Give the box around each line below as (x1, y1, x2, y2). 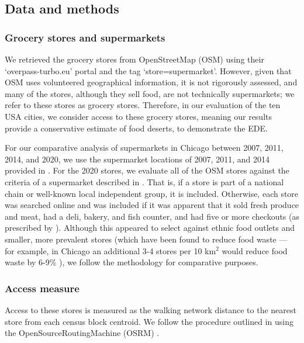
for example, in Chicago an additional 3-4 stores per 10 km (5, 244, 216, 257)
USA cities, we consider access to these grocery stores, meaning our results (5, 110, 272, 122)
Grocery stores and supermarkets (5, 30, 165, 44)
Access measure (5, 280, 80, 295)
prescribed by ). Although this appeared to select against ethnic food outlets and (5, 221, 295, 234)
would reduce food (222, 244, 288, 257)
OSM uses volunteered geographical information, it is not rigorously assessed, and (5, 76, 298, 88)
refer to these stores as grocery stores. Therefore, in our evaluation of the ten (5, 99, 281, 111)
